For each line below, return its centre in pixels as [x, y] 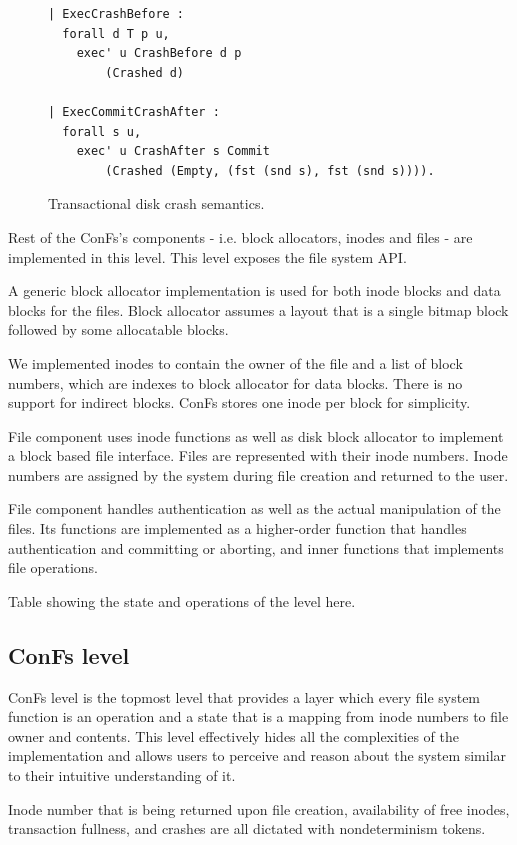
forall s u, [102, 131]
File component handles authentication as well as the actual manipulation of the [254, 508]
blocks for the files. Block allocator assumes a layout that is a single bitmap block [258, 309]
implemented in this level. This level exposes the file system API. [207, 256]
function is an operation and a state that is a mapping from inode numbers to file [258, 716]
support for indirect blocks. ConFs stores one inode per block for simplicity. [239, 402]
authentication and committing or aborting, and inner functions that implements [256, 547]
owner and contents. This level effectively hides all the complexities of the [234, 735]
